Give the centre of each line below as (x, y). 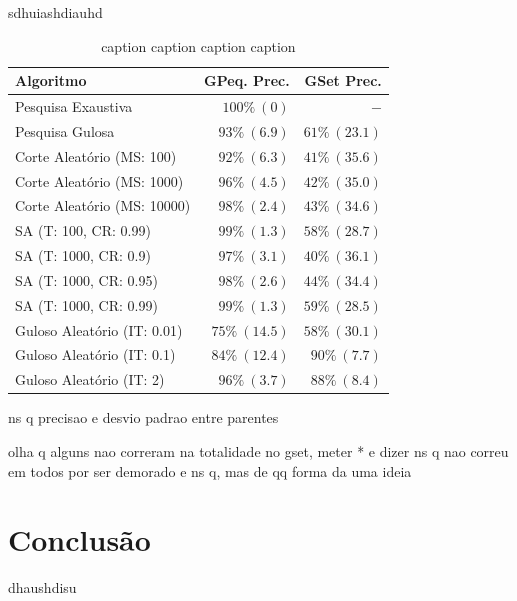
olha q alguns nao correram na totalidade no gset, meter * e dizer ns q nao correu (258, 451)
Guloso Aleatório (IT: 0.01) (99, 329)
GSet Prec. (343, 80)
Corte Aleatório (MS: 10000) (103, 205)
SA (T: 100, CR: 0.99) (83, 230)
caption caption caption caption (198, 45)
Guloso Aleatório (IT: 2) (90, 379)
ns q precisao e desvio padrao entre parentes (143, 417)
